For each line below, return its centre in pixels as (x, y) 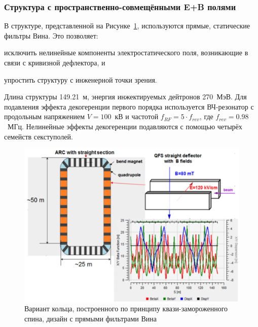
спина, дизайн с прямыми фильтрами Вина (91, 318)
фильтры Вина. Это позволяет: (51, 35)
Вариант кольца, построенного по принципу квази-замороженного (126, 308)
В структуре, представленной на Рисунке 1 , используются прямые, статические (127, 26)
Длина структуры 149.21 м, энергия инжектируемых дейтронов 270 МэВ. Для (125, 97)
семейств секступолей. (39, 136)
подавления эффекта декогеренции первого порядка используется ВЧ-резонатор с (129, 106)
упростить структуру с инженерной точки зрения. (81, 79)
